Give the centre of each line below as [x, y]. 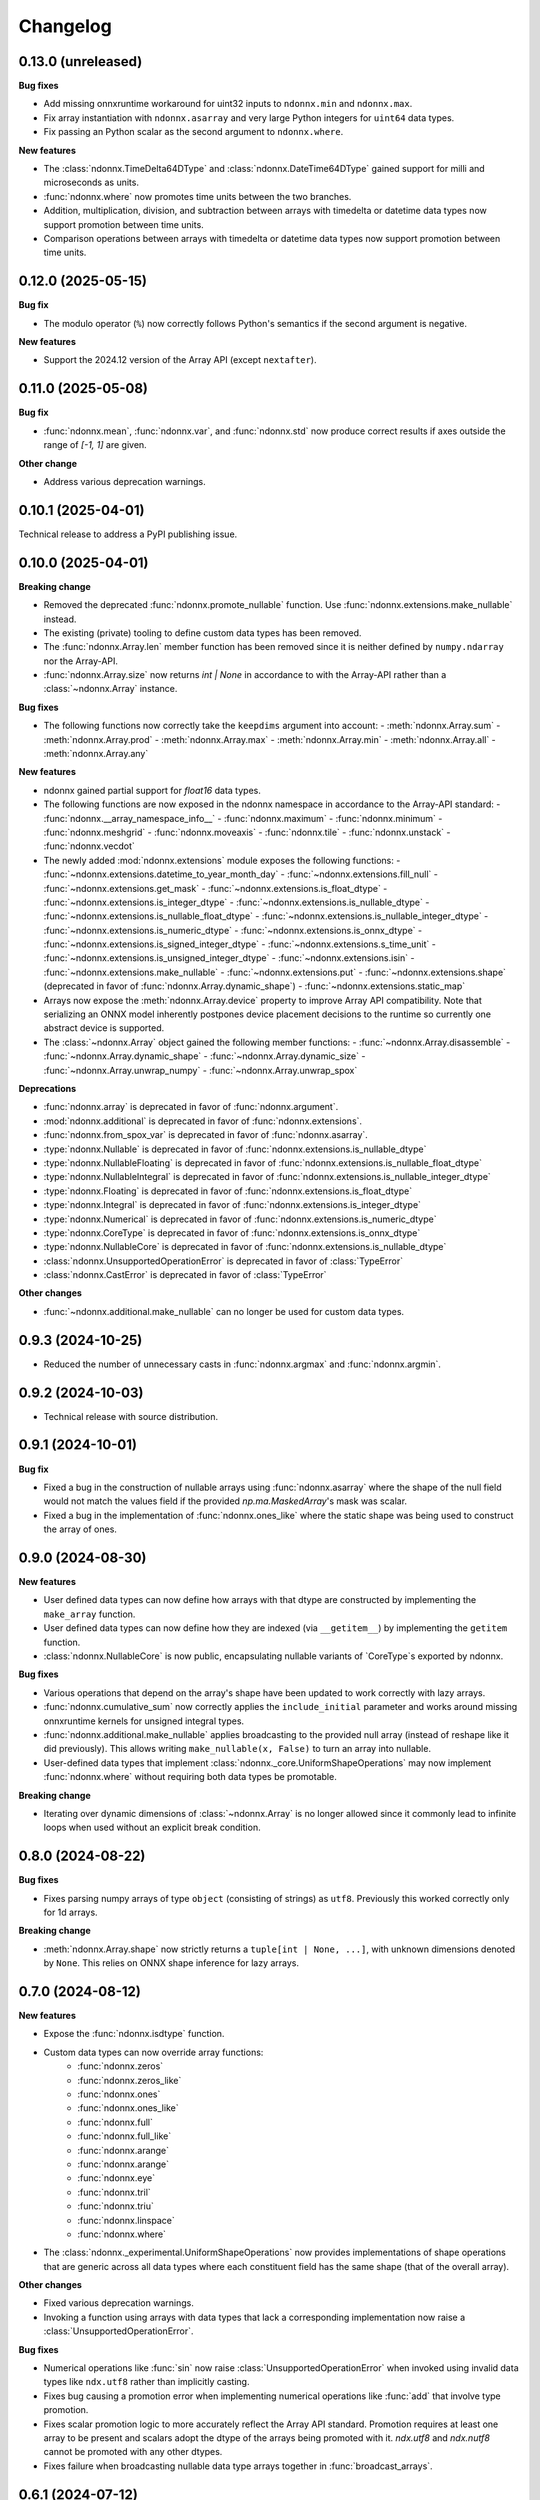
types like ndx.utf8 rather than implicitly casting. [146, 2382]
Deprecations [47, 1088]
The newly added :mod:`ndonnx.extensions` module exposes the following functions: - [222, 860]
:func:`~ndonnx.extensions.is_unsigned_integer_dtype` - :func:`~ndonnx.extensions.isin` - [229, 958]
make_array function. [89, 1614]
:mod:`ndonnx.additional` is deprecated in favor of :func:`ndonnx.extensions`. [203, 1121]
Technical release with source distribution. [131, 1416]
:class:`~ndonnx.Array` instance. [110, 689]
